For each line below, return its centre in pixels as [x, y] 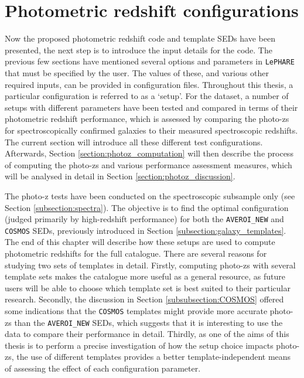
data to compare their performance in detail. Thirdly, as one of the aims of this [147, 334]
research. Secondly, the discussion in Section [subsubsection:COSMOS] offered [144, 299]
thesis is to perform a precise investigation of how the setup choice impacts [139, 345]
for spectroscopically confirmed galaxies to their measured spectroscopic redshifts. [151, 130]
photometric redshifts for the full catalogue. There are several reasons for [136, 253]
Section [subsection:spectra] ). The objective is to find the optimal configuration [147, 207]
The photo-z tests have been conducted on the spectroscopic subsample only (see [150, 195]
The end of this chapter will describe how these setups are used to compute [140, 242]
